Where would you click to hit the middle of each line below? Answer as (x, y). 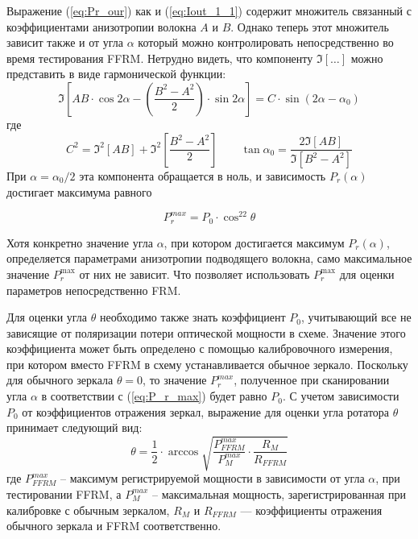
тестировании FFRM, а (64, 493)
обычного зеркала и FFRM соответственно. (114, 526)
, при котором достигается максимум (254, 242)
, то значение (175, 380)
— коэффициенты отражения (311, 510)
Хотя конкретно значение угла (80, 242)
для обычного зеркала (60, 380)
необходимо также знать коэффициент (192, 317)
